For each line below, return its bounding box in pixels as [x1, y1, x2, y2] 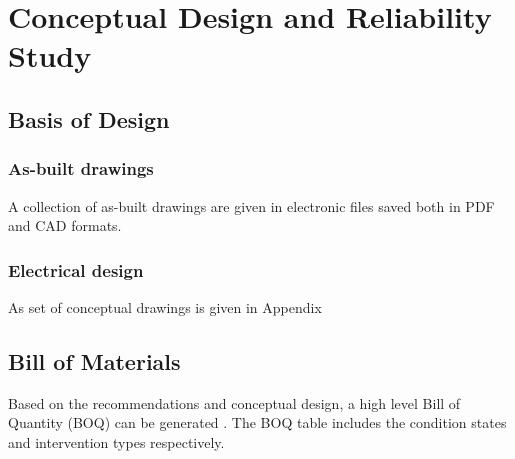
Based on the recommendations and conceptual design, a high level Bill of [8, 392, 461, 413]
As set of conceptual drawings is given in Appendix [8, 296, 322, 317]
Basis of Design [8, 103, 170, 134]
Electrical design [8, 257, 144, 282]
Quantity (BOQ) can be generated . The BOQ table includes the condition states [8, 412, 507, 433]
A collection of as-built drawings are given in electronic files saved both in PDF [8, 195, 495, 216]
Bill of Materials [8, 345, 181, 376]
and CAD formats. [8, 215, 122, 236]
